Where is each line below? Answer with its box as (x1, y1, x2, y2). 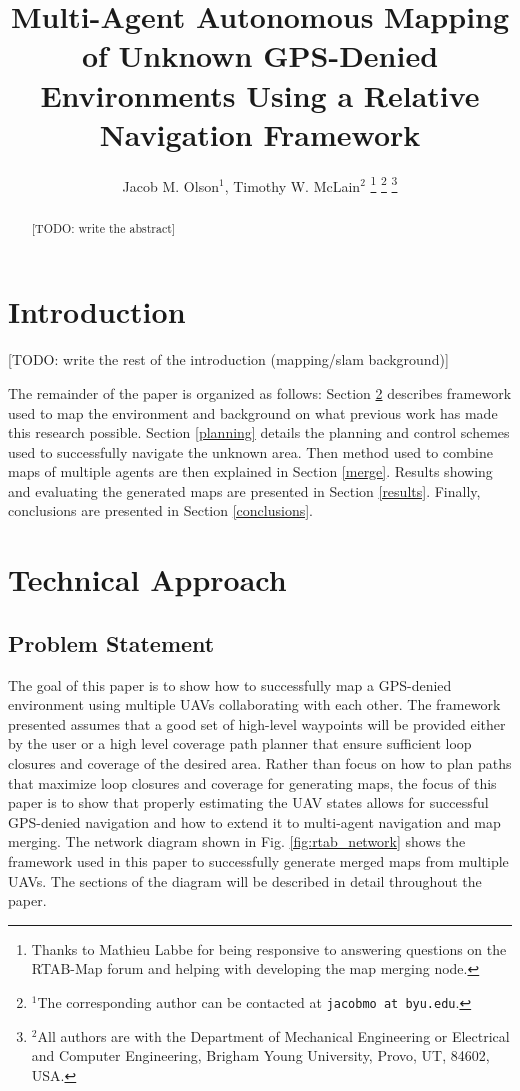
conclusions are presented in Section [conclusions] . (8, 500, 313, 521)
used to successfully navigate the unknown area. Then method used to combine (8, 441, 493, 462)
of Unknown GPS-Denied (81, 35, 439, 76)
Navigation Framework (99, 113, 421, 154)
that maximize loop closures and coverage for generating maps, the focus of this (8, 772, 497, 793)
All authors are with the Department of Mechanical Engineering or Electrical (37, 1025, 510, 1046)
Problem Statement (8, 627, 215, 658)
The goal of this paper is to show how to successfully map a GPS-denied (8, 674, 452, 695)
